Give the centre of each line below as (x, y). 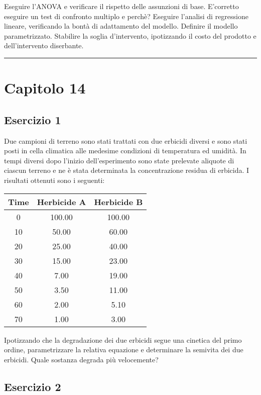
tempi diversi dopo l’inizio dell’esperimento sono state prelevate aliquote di (119, 160)
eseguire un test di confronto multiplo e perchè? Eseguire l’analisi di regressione (126, 16)
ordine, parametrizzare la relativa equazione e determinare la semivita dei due (124, 350)
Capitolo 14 (45, 88)
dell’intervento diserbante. (44, 45)
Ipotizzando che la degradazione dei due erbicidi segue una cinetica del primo (123, 339)
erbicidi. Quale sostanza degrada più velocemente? (81, 359)
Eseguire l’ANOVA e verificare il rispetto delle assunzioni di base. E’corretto (121, 6)
